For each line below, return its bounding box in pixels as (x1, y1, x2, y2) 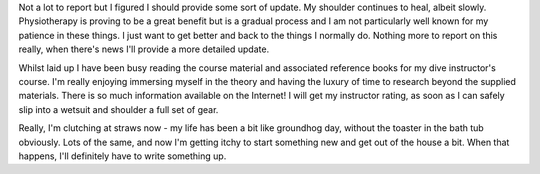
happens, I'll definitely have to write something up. (18, 150, 227, 162)
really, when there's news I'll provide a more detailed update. (18, 43, 270, 55)
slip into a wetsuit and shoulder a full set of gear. (18, 103, 219, 115)
